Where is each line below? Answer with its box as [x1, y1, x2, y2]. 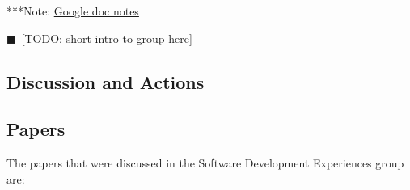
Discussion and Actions [6, 69, 205, 94]
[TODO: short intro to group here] [21, 29, 192, 46]
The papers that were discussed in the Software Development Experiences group [6, 154, 404, 171]
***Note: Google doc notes [6, 2, 139, 19]
